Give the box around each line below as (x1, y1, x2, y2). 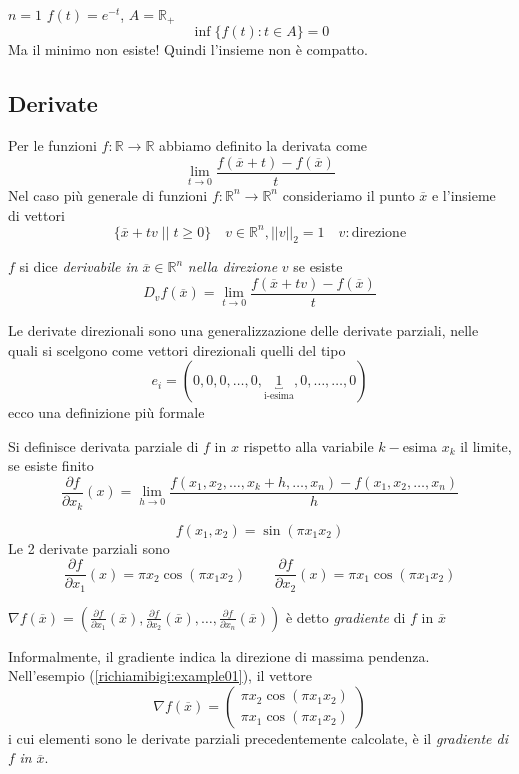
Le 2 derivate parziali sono (8, 537, 170, 558)
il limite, (460, 435, 512, 456)
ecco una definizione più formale (8, 402, 205, 423)
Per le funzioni (8, 135, 97, 156)
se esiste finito (8, 455, 94, 476)
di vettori (8, 204, 65, 225)
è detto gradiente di (285, 606, 406, 627)
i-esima (263, 391, 294, 402)
